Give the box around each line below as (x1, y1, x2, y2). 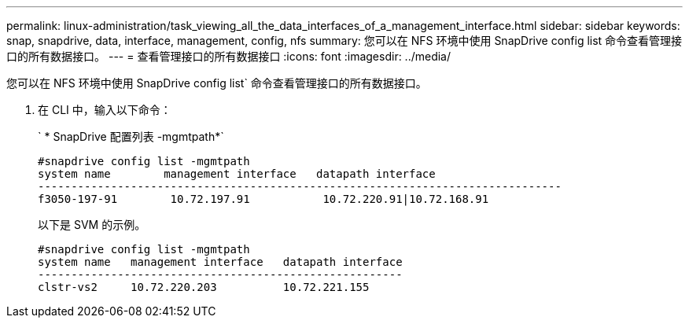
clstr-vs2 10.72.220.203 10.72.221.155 (38, 281, 370, 293)
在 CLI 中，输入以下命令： (38, 103, 171, 116)
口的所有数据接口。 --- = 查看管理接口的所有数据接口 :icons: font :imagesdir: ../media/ (6, 50, 451, 63)
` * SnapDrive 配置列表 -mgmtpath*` (38, 130, 224, 143)
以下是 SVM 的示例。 (38, 218, 146, 231)
